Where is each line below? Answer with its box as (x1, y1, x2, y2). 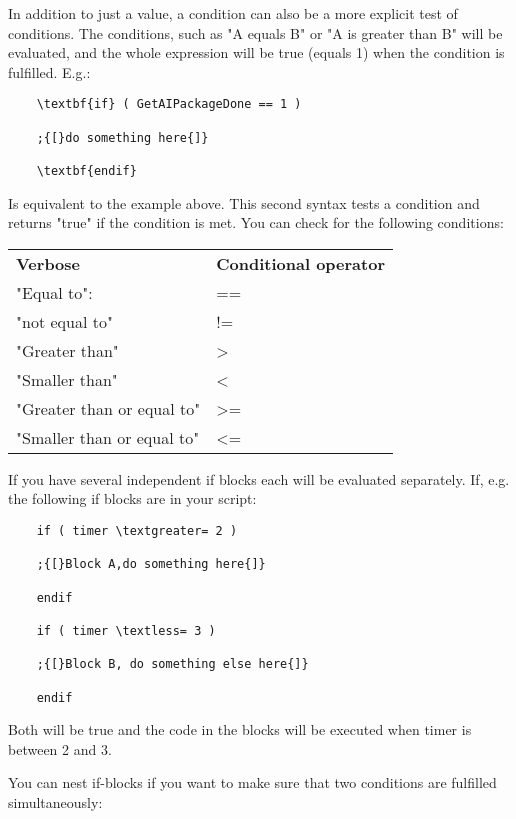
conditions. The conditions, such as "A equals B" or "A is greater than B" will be (8, 22, 503, 43)
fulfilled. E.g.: (8, 61, 91, 82)
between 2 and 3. (8, 738, 112, 759)
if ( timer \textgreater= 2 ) (36, 524, 238, 539)
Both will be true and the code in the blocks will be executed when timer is (8, 719, 472, 740)
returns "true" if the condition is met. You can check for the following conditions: (8, 212, 504, 233)
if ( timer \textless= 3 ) (36, 623, 216, 638)
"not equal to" (16, 309, 113, 333)
